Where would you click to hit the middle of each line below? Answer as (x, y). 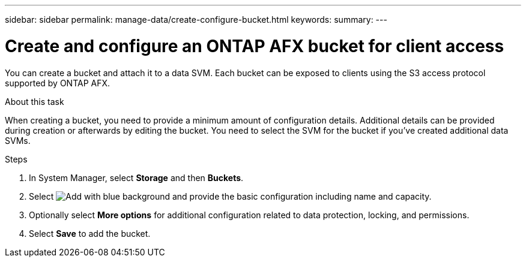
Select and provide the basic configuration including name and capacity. (230, 196)
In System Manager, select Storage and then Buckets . (136, 177)
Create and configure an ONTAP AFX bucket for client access (255, 46)
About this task (35, 101)
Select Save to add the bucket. (90, 233)
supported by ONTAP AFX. (58, 83)
